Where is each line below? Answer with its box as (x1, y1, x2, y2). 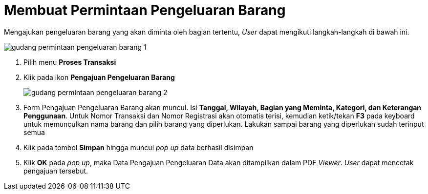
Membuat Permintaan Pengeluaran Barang (4, 2, 286, 19)
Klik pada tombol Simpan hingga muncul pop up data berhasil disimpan (23, 143, 254, 152)
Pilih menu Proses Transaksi (23, 58, 116, 66)
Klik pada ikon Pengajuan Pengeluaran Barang (23, 73, 175, 81)
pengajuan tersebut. (23, 166, 88, 175)
